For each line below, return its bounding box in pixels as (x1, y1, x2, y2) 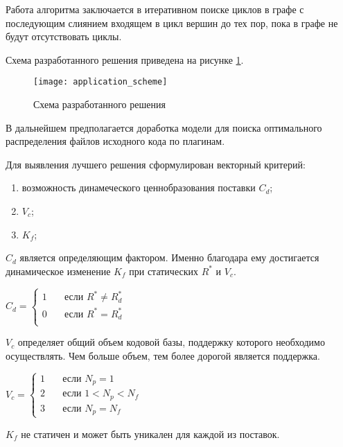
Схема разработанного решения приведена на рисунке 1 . (6, 52, 244, 67)
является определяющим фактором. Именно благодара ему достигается (19, 250, 319, 265)
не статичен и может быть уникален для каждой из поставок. (21, 426, 280, 441)
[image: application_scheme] (33, 77, 168, 87)
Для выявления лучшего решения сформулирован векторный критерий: (6, 157, 306, 171)
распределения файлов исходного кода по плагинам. (6, 134, 225, 148)
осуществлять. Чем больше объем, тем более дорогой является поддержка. (6, 349, 320, 363)
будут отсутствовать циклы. (6, 29, 122, 44)
